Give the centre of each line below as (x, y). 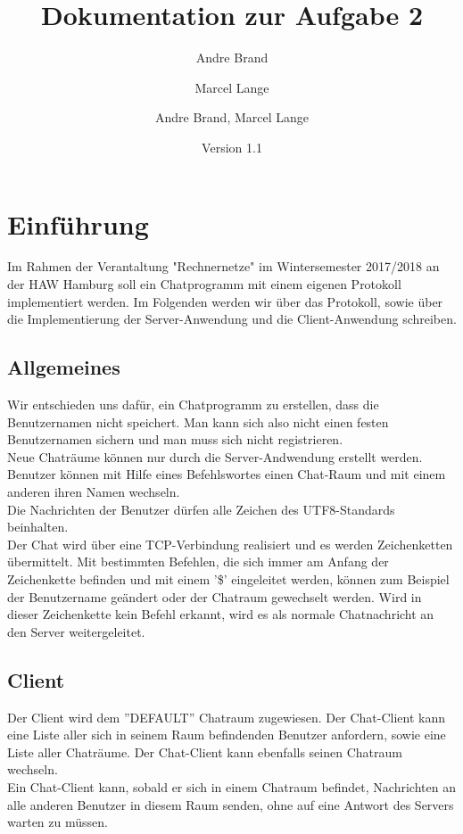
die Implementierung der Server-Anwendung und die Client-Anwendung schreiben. (232, 319)
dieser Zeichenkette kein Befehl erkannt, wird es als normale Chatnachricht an (221, 614)
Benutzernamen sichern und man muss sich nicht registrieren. (175, 439)
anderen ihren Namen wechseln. (94, 491)
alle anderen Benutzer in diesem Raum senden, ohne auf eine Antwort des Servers (231, 804)
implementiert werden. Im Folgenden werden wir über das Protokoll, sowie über (225, 301)
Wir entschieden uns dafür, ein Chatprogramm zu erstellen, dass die (193, 405)
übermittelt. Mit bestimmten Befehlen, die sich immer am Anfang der (198, 562)
